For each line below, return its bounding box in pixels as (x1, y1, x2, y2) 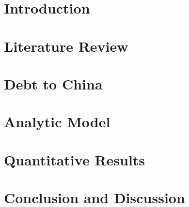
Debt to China (4, 74, 103, 93)
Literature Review (4, 36, 128, 56)
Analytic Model (4, 112, 110, 132)
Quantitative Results (4, 149, 145, 169)
